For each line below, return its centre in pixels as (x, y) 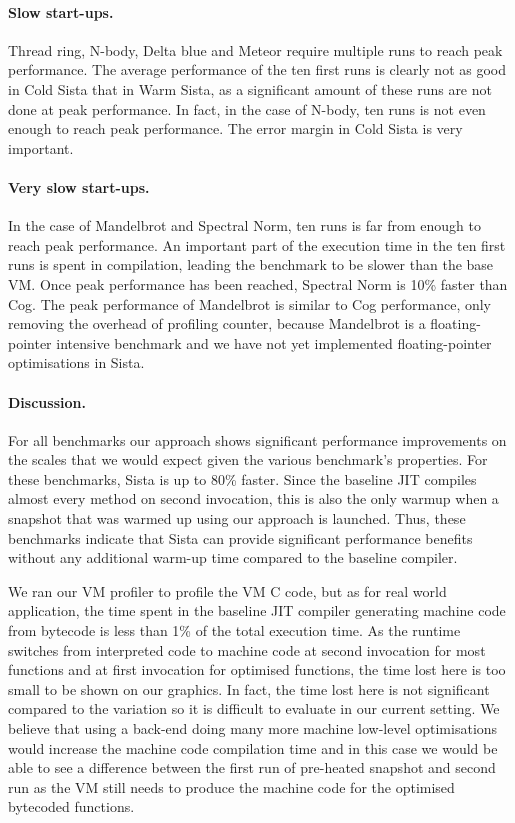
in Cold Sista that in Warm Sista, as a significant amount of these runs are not (250, 88)
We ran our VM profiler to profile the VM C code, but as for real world (227, 590)
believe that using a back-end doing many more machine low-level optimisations (253, 728)
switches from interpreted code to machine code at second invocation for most (247, 649)
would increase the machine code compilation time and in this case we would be (253, 747)
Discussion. (47, 401)
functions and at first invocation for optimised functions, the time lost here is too (257, 669)
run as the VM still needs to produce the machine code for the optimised (231, 786)
